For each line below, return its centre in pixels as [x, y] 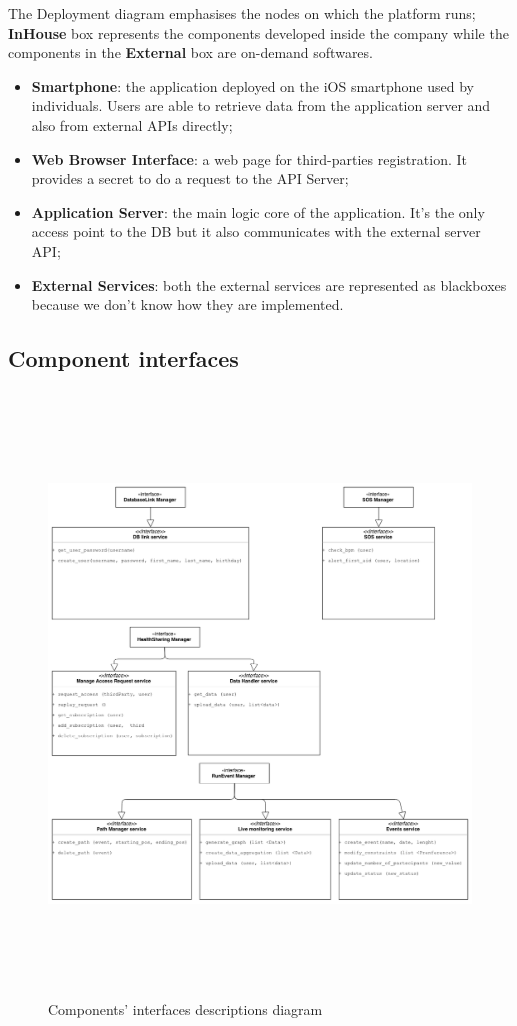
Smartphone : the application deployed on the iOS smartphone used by [252, 85]
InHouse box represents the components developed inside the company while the [258, 32]
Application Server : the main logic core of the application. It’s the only [258, 211]
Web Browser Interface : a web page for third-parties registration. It [249, 158]
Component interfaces [123, 358]
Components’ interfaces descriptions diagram [185, 1009]
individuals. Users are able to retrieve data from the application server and [261, 105]
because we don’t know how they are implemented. [187, 304]
